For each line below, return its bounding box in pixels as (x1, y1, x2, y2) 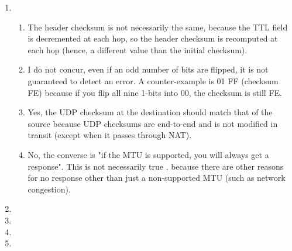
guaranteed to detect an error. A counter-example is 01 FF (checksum (28, 74, 279, 87)
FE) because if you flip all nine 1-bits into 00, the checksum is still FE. (28, 86, 282, 98)
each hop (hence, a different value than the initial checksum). (28, 43, 248, 56)
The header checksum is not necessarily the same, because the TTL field (28, 20, 288, 33)
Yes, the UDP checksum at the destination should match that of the (28, 106, 273, 118)
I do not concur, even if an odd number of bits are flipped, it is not (28, 63, 269, 75)
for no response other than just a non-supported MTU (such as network (28, 171, 286, 184)
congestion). (28, 183, 71, 195)
